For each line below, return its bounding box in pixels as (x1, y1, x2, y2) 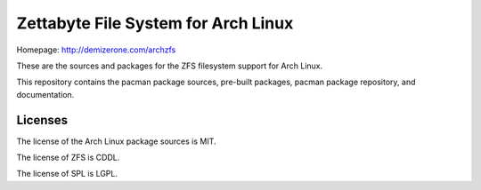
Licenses (16, 112, 69, 128)
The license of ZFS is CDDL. (16, 152, 120, 163)
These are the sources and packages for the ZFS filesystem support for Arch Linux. (16, 60, 323, 71)
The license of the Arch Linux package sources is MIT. (16, 136, 217, 146)
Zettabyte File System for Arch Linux (16, 13, 294, 33)
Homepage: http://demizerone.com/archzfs (16, 44, 176, 55)
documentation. (16, 89, 75, 99)
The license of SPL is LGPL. (16, 169, 118, 179)
